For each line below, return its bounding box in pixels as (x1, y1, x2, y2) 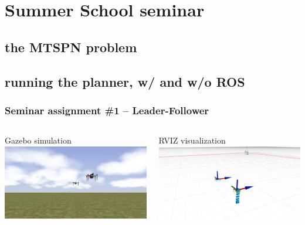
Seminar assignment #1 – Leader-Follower (5, 103, 209, 117)
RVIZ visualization (158, 134, 226, 146)
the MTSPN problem (5, 37, 137, 56)
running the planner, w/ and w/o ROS (5, 72, 245, 90)
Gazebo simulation (5, 134, 72, 146)
